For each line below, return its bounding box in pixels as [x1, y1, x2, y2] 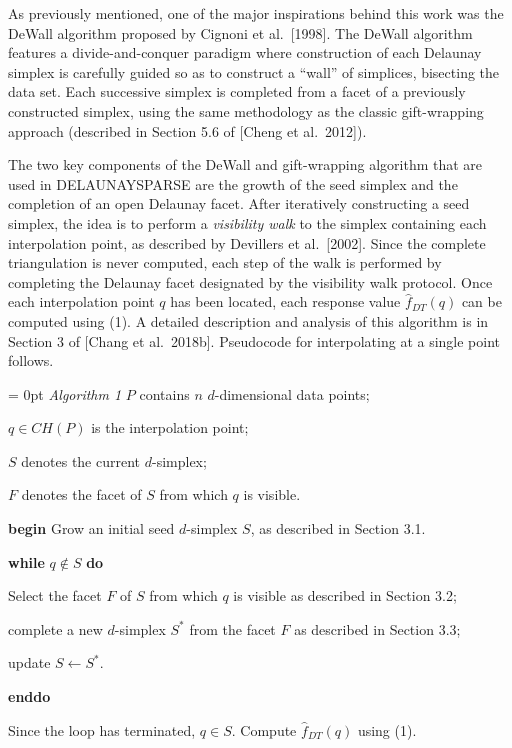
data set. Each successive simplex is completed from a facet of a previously [8, 81, 466, 102]
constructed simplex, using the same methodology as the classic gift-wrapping [8, 100, 484, 121]
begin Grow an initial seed [8, 518, 175, 539]
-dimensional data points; [214, 383, 370, 404]
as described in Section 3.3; [294, 618, 461, 639]
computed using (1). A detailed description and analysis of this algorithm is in [8, 310, 489, 331]
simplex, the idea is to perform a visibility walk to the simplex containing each [8, 212, 487, 233]
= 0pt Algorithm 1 [8, 383, 122, 404]
